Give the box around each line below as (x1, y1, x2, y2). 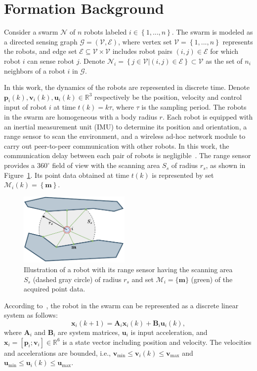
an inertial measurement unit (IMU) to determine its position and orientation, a (4, 121, 247, 131)
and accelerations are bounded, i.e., (4, 347, 111, 358)
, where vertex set (118, 36, 172, 46)
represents (222, 36, 253, 46)
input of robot (4, 102, 47, 112)
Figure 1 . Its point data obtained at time (4, 169, 129, 180)
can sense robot (27, 55, 74, 66)
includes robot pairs (112, 46, 172, 56)
